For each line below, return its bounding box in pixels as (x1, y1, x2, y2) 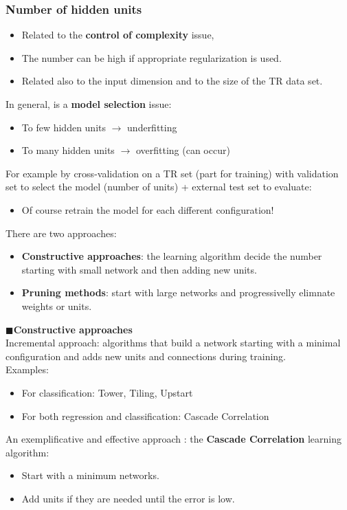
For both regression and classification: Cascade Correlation (21, 408, 269, 423)
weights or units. (21, 298, 92, 313)
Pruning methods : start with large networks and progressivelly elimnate (21, 285, 335, 300)
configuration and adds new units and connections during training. (5, 348, 286, 363)
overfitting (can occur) (135, 143, 230, 157)
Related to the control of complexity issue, (21, 27, 214, 42)
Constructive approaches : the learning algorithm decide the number (21, 249, 322, 263)
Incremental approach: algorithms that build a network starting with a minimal (5, 335, 341, 350)
